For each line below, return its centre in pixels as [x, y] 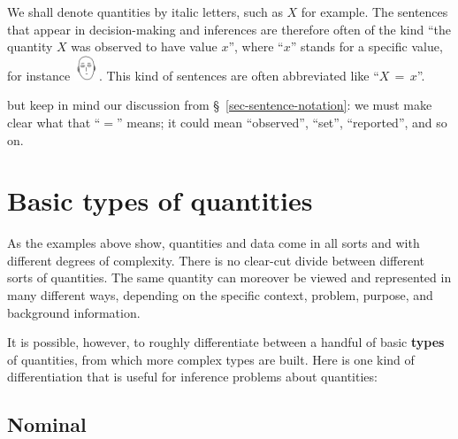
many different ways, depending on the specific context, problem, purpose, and [220, 295]
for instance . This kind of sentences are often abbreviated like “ [193, 75]
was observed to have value [144, 46]
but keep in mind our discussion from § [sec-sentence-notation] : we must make [220, 105]
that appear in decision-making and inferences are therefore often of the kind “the [229, 29]
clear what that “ [54, 122]
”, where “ [256, 46]
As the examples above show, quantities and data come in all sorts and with [214, 243]
